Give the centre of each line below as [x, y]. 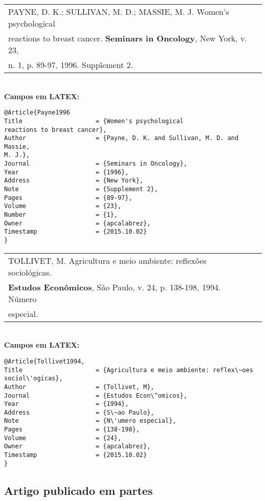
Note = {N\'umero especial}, [90, 421]
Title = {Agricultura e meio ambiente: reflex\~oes [129, 370]
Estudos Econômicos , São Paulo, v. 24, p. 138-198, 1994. [115, 287]
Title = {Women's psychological [94, 121]
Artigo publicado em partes [79, 490]
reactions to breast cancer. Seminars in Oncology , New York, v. [128, 38]
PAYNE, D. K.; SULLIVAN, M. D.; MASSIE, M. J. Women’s [119, 12]
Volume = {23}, [63, 206]
